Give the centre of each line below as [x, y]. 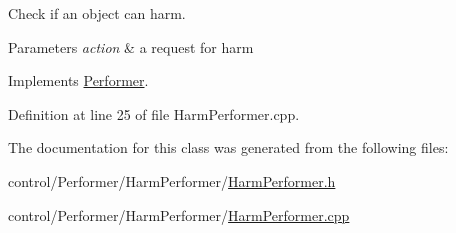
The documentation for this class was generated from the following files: [228, 147]
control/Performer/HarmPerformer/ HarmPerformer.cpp [179, 214]
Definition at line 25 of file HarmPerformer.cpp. [154, 113]
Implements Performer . [78, 80]
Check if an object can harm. [97, 13]
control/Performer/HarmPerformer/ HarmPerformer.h [172, 180]
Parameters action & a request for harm [131, 46]
